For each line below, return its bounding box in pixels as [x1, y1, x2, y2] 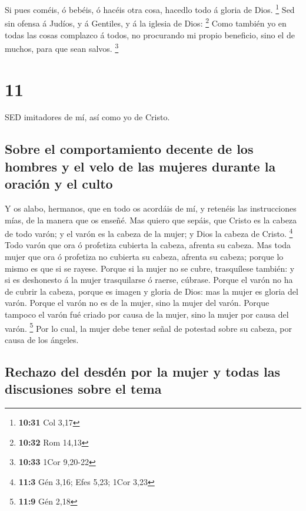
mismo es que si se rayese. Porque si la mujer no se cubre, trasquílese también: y [5, 262, 295, 274]
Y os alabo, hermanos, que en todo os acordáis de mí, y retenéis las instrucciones [5, 202, 297, 215]
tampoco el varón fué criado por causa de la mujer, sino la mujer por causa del [5, 308, 289, 321]
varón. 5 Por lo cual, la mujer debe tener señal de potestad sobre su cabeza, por [5, 320, 292, 334]
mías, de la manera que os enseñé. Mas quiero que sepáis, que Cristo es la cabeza [5, 213, 297, 226]
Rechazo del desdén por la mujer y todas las [5, 362, 281, 380]
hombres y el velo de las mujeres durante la [5, 157, 276, 175]
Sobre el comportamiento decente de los [5, 140, 254, 158]
